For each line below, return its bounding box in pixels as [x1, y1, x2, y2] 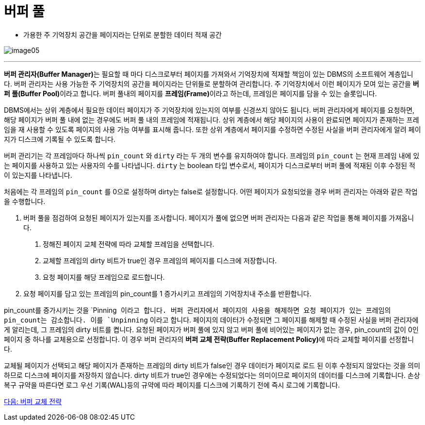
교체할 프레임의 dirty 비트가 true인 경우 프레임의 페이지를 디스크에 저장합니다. [43, 256, 277, 265]
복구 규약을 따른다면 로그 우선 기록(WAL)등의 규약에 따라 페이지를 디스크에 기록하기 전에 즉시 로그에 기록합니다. [4, 380, 340, 389]
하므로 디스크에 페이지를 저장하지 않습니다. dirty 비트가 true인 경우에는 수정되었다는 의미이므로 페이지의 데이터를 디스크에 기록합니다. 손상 [4, 371, 420, 379]
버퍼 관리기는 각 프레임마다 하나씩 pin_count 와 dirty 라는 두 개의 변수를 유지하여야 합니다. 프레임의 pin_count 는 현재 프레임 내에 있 [4, 151, 420, 160]
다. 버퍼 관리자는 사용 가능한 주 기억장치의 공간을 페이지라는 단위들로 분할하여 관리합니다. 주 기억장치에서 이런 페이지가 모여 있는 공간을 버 [4, 79, 419, 88]
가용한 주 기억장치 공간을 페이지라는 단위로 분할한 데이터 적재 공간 [23, 30, 222, 39]
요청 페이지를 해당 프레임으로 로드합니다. [43, 272, 165, 281]
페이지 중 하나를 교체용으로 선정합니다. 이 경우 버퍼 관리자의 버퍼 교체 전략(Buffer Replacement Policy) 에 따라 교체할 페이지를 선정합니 [4, 335, 414, 343]
